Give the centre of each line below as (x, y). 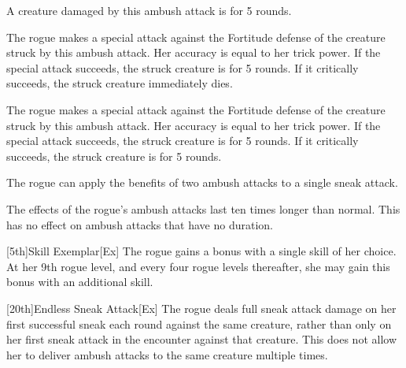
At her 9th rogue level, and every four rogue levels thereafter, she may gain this (198, 266)
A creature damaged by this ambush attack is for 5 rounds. (149, 10)
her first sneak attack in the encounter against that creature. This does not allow (202, 339)
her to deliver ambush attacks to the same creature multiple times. (167, 354)
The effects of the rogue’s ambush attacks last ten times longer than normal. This (203, 208)
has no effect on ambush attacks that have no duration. (140, 224)
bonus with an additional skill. (80, 282)
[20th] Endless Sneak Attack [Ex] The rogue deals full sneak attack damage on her (201, 308)
